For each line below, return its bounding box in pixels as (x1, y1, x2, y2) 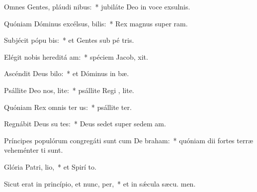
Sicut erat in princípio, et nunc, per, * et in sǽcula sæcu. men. (4, 178, 196, 189)
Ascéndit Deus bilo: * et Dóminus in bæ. (4, 68, 129, 79)
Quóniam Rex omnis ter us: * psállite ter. (4, 101, 132, 112)
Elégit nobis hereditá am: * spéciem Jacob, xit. (4, 51, 148, 62)
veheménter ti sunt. (4, 145, 63, 155)
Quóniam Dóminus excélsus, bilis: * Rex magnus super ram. (4, 18, 188, 28)
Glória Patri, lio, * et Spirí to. (4, 161, 96, 172)
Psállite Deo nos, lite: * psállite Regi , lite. (4, 85, 134, 95)
